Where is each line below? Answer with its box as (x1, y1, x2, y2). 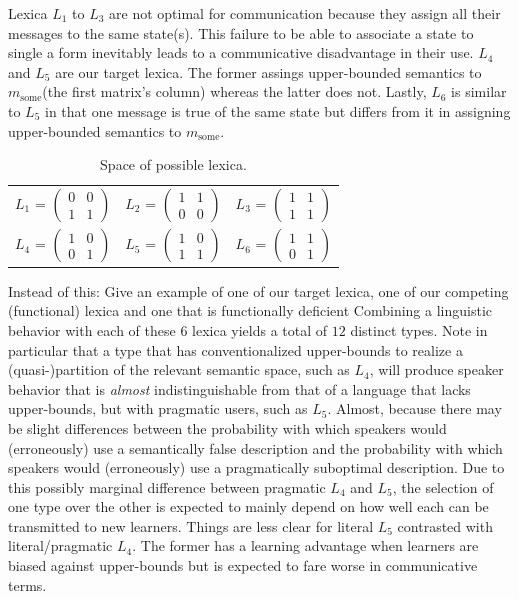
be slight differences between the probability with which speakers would (8, 417, 447, 438)
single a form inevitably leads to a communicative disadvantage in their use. (8, 42, 474, 63)
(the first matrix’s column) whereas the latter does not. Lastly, (42, 81, 427, 102)
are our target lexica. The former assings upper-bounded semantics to (55, 61, 482, 82)
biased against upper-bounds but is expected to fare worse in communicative (8, 555, 478, 576)
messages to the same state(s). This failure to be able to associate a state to (8, 22, 474, 43)
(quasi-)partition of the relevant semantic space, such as (8, 359, 350, 380)
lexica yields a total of (192, 319, 328, 340)
